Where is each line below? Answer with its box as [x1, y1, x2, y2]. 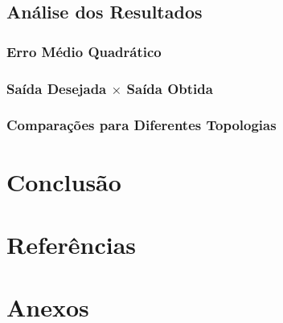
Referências [6, 227, 137, 260]
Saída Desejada [6, 78, 107, 98]
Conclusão [6, 165, 121, 198]
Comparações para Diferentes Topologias [6, 115, 277, 135]
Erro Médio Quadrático [6, 41, 162, 61]
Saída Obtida [126, 78, 213, 98]
